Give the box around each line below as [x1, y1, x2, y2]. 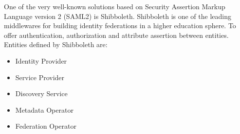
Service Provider [15, 72, 65, 82]
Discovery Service [15, 88, 68, 99]
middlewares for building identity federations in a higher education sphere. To [4, 20, 236, 31]
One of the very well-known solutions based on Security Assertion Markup [4, 1, 225, 11]
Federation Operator [15, 121, 76, 131]
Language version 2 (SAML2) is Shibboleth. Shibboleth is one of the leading [4, 11, 231, 21]
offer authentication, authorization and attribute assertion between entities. [4, 30, 229, 40]
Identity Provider [15, 55, 67, 66]
